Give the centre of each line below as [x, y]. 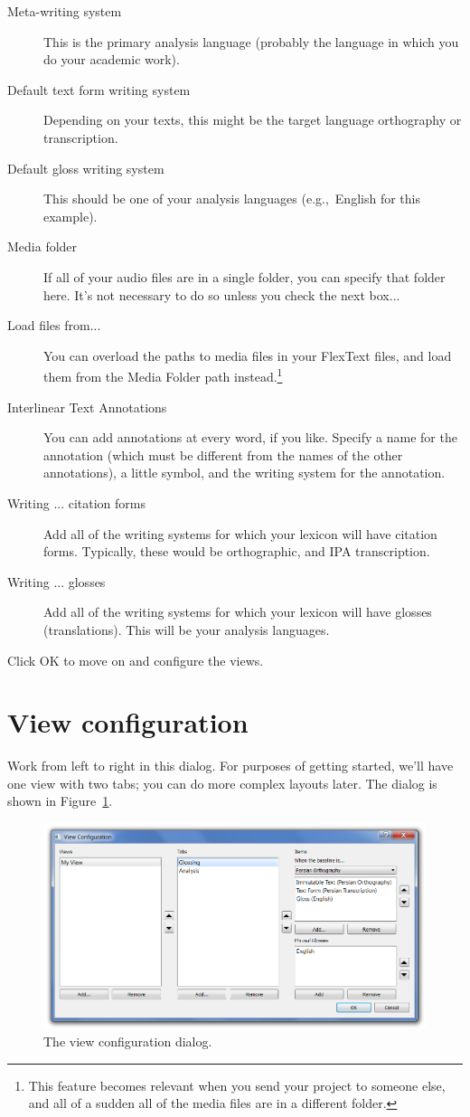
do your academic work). [112, 59]
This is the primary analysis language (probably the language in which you [251, 41]
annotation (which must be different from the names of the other [223, 454]
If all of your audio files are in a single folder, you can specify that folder [244, 276]
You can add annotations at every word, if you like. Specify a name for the [250, 437]
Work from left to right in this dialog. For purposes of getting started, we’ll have [230, 766]
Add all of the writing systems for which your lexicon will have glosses [238, 612]
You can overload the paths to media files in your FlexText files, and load [248, 355]
